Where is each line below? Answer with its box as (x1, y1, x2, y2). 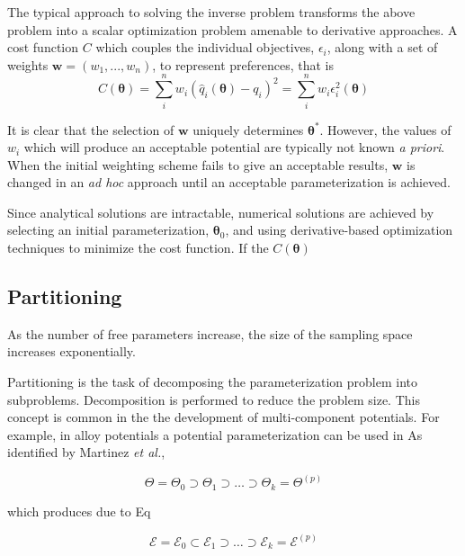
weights (7, 55, 49, 74)
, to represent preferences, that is (152, 55, 335, 74)
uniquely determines (192, 120, 304, 139)
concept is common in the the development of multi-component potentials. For (7, 408, 440, 426)
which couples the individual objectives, (95, 38, 315, 57)
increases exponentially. (7, 342, 136, 361)
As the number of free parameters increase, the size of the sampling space (7, 324, 413, 343)
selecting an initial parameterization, (7, 220, 210, 239)
